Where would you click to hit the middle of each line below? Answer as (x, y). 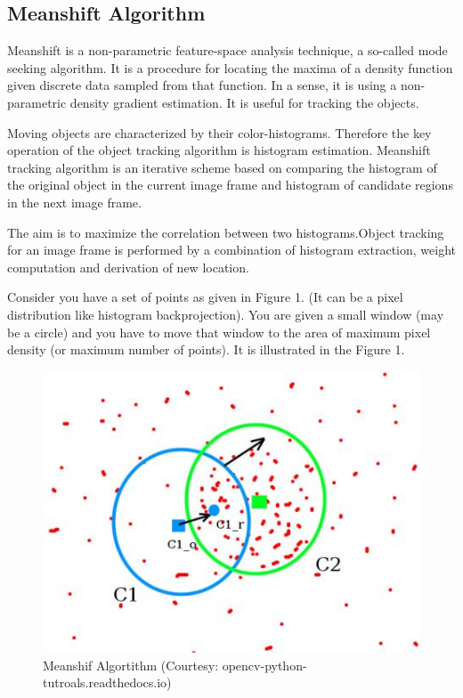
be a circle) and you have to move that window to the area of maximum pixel (219, 332)
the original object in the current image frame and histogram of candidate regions (230, 185)
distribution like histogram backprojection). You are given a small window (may (226, 314)
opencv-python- (264, 665)
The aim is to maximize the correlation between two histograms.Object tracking (226, 232)
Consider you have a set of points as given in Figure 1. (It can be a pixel (205, 297)
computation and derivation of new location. (128, 267)
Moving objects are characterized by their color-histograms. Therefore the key (219, 132)
